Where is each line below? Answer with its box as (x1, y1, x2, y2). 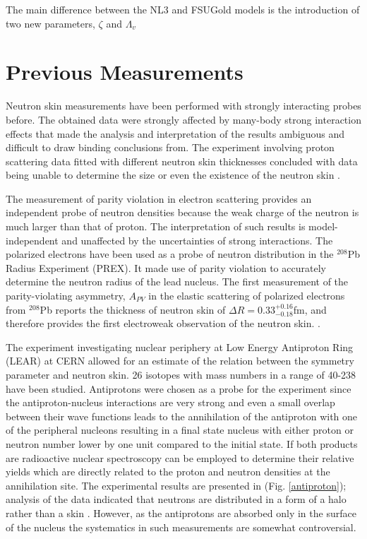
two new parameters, (6, 16, 95, 30)
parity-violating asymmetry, (6, 288, 126, 303)
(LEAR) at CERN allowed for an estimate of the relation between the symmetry (6, 353, 354, 368)
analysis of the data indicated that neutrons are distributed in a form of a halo (6, 492, 347, 507)
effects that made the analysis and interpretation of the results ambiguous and (6, 126, 345, 141)
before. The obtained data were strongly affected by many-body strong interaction (6, 112, 361, 126)
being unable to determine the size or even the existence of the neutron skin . (6, 167, 340, 182)
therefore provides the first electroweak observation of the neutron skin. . (6, 316, 320, 331)
